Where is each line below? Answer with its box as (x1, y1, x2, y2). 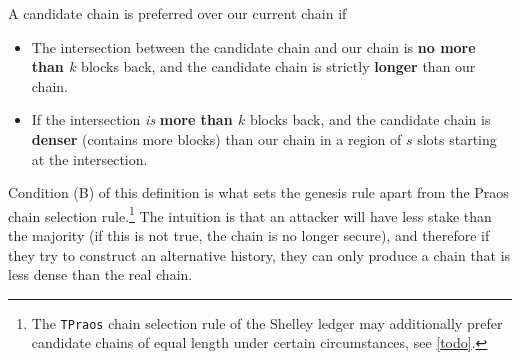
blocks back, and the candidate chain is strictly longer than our (81, 56, 476, 77)
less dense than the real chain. (8, 264, 193, 285)
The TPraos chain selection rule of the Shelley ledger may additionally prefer (31, 312, 503, 333)
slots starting (417, 128, 497, 149)
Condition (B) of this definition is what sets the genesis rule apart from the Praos (8, 182, 509, 203)
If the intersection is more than (31, 109, 233, 130)
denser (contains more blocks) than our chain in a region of (31, 128, 402, 149)
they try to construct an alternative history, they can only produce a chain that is (8, 244, 511, 265)
